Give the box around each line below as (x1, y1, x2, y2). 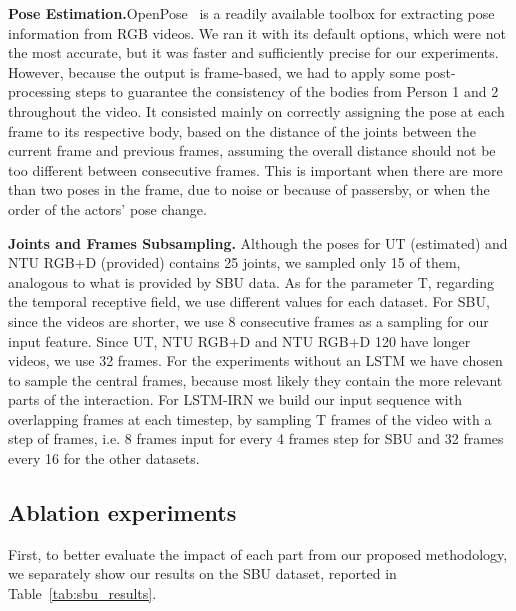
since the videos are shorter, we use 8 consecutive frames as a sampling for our (8, 310, 489, 331)
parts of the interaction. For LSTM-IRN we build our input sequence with (8, 389, 462, 410)
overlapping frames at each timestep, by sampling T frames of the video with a (8, 408, 492, 429)
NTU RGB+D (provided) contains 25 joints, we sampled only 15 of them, (8, 252, 461, 273)
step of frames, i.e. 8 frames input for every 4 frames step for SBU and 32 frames (8, 428, 504, 449)
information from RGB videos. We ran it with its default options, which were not (8, 22, 506, 43)
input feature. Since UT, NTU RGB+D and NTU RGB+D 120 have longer (8, 330, 471, 351)
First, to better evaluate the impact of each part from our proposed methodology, (8, 543, 508, 564)
